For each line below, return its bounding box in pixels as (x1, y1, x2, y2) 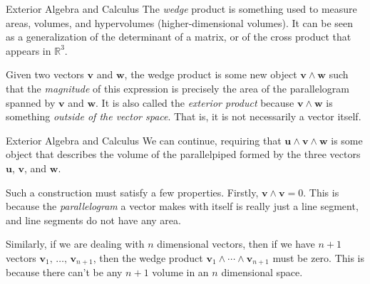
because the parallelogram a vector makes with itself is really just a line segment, (6, 199, 359, 214)
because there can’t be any (6, 265, 123, 280)
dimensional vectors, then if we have (157, 236, 315, 251)
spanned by (6, 95, 56, 110)
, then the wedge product (93, 250, 203, 265)
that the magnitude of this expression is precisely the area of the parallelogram (6, 80, 349, 95)
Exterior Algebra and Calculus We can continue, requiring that (6, 132, 282, 147)
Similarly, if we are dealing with (6, 236, 145, 251)
